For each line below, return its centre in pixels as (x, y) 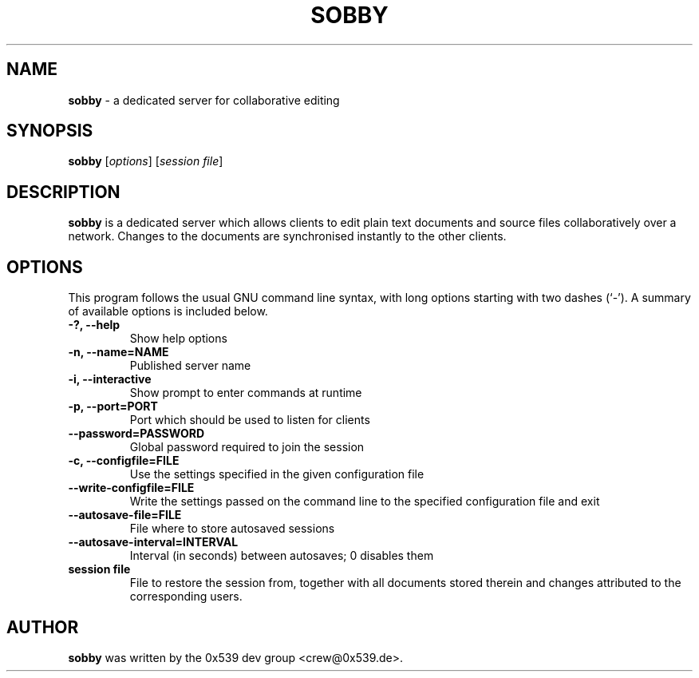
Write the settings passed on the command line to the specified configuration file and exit (365, 502)
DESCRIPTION (63, 192)
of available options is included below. (168, 311)
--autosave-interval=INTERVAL (153, 542)
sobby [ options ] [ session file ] (146, 161)
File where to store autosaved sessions (232, 529)
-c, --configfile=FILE (124, 461)
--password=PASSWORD (136, 434)
